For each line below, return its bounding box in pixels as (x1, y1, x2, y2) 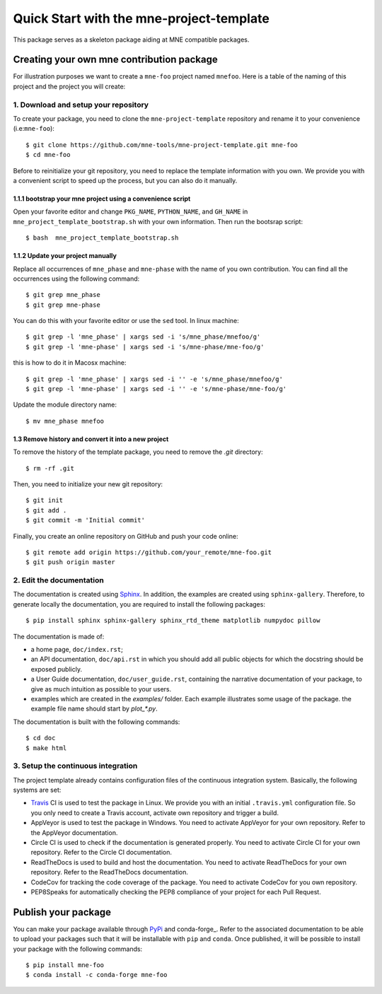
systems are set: (13, 785, 62, 795)
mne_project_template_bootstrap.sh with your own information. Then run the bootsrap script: (13, 217, 303, 226)
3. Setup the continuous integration (13, 761, 138, 771)
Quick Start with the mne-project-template (13, 11, 270, 26)
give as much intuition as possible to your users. (30, 684, 172, 693)
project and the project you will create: (13, 82, 126, 90)
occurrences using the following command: (13, 274, 140, 283)
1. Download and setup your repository (13, 100, 149, 110)
